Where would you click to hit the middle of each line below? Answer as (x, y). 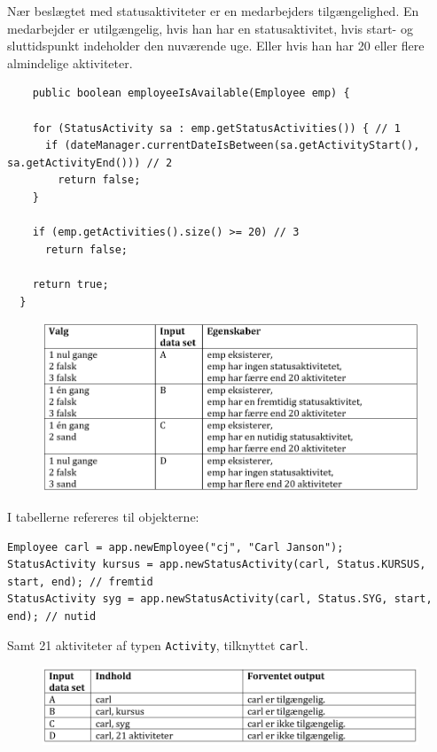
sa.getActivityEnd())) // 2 (90, 163)
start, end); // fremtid (80, 581)
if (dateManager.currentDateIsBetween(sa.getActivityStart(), (232, 146)
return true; (70, 284)
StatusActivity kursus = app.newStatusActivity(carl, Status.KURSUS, (217, 565)
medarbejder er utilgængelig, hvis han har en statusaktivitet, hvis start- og (210, 28)
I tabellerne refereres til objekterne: (103, 516)
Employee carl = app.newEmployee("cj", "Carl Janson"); (176, 547)
